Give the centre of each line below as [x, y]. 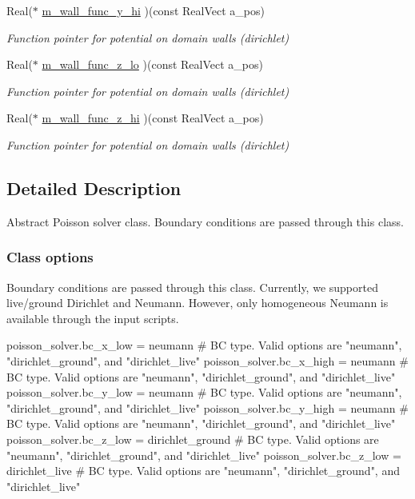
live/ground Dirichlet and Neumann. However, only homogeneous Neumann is [198, 303]
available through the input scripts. [93, 318]
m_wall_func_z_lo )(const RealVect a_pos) [152, 64]
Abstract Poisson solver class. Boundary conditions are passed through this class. [205, 221]
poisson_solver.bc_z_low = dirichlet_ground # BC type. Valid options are [193, 439]
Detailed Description [94, 188]
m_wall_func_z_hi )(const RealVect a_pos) [153, 118]
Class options [50, 257]
